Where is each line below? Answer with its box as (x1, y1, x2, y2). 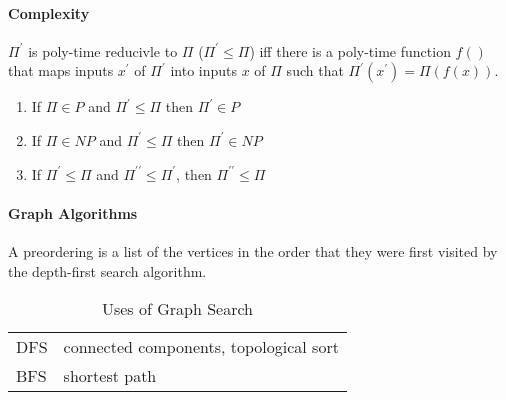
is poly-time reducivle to (28, 40, 178, 61)
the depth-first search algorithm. (8, 260, 207, 281)
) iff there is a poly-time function (249, 40, 451, 61)
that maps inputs (8, 60, 114, 81)
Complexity (8, 2, 90, 23)
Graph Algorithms (8, 202, 138, 223)
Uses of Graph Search (101, 297, 253, 321)
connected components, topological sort (63, 335, 339, 359)
